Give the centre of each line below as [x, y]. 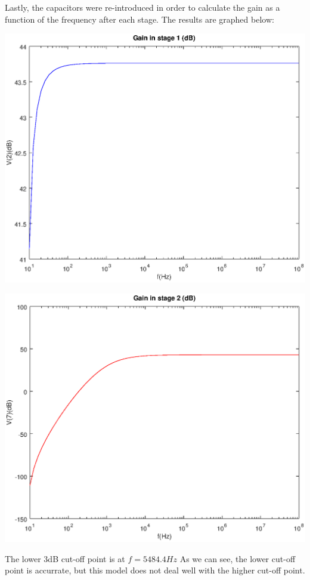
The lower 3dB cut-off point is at [65, 558]
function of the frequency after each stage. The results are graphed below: [139, 19]
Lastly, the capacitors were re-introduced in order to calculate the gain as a [142, 7]
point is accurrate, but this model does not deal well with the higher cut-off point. [155, 570]
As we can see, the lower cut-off [238, 558]
